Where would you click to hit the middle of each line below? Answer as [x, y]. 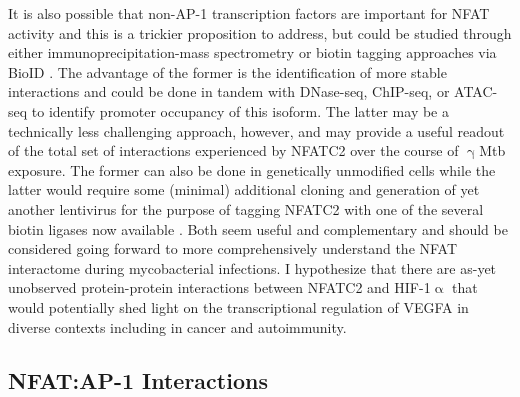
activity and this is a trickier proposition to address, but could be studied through [260, 32]
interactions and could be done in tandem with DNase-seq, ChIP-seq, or [229, 91]
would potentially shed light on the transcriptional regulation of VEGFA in [238, 306]
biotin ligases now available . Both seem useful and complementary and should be [258, 228]
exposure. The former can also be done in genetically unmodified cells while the [252, 169]
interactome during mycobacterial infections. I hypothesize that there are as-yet [252, 267]
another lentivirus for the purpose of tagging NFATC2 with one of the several [246, 208]
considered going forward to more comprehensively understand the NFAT [233, 248]
